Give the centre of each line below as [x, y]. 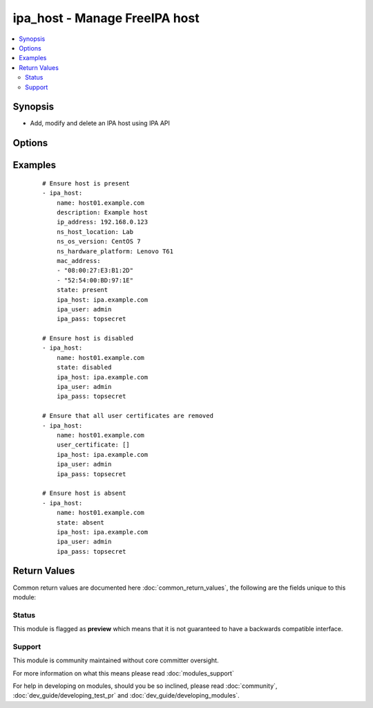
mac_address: [78, 261]
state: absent [80, 522]
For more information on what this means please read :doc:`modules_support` [123, 673]
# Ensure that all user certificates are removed [128, 416]
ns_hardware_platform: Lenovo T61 [115, 251]
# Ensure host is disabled [88, 338]
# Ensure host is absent [84, 493]
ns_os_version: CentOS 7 [98, 242]
